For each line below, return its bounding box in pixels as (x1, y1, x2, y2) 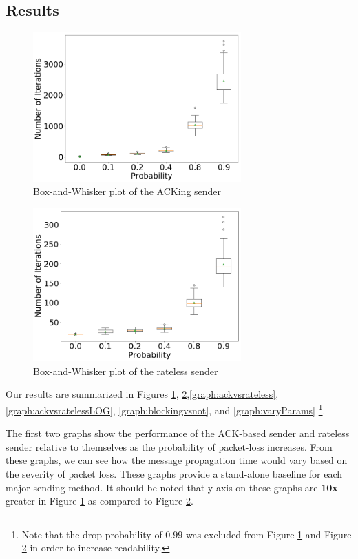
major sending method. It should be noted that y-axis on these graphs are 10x (6, 480, 338, 494)
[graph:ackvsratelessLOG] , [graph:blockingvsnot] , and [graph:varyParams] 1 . (6, 400, 326, 417)
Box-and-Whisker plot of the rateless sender (33, 363, 218, 378)
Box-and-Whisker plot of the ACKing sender (33, 184, 222, 199)
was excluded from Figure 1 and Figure (185, 527, 352, 541)
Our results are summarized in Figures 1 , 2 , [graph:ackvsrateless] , (6, 387, 279, 401)
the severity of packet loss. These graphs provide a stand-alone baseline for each (6, 466, 343, 480)
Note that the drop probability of (21, 527, 162, 541)
